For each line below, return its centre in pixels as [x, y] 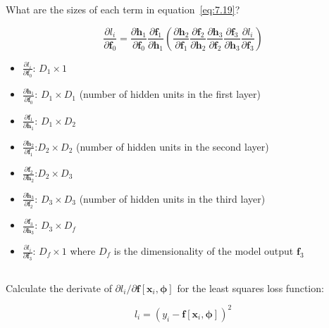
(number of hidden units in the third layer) [172, 198]
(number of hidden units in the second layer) [173, 146]
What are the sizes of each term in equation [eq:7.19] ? [123, 10]
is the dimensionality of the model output [204, 251]
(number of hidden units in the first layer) [170, 94]
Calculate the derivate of [59, 288]
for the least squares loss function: [250, 288]
